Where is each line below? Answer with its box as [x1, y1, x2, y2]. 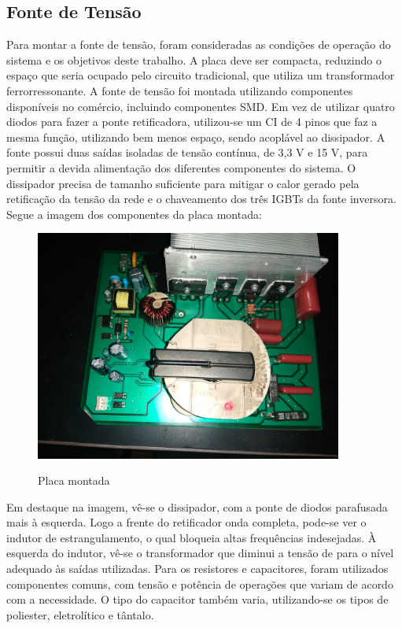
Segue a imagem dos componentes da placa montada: [6, 205, 262, 222]
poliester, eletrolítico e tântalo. [6, 606, 154, 622]
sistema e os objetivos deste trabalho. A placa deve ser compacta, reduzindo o [6, 51, 382, 68]
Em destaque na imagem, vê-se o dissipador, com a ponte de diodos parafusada [6, 498, 388, 515]
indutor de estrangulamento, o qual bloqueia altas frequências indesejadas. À [6, 529, 377, 545]
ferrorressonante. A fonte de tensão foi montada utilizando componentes [6, 82, 353, 98]
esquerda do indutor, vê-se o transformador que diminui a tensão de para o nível [6, 545, 394, 561]
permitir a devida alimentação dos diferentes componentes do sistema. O [6, 159, 356, 175]
